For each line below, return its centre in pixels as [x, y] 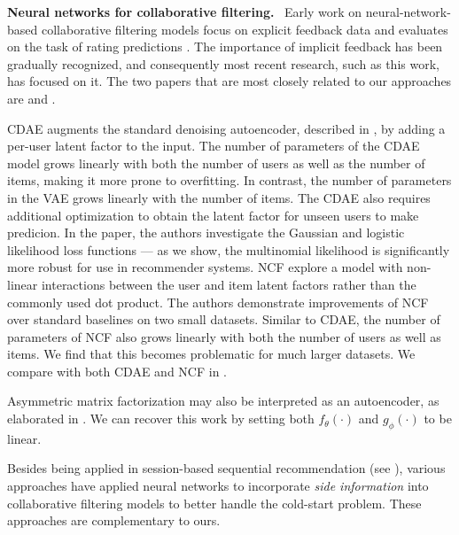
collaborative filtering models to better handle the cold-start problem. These [214, 503]
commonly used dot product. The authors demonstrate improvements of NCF [218, 302]
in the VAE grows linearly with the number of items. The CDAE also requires [219, 197]
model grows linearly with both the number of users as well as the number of [216, 163]
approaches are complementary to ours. [114, 520]
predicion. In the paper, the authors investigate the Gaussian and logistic [206, 233]
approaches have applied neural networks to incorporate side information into [218, 486]
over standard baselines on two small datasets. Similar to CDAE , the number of [224, 319]
